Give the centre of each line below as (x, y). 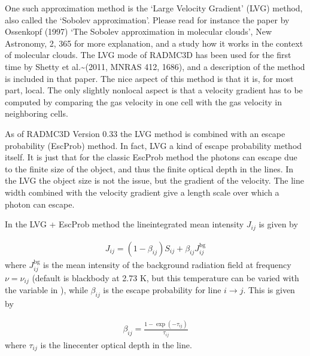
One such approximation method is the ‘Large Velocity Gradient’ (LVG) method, (154, 8)
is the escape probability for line (162, 290)
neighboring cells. (37, 113)
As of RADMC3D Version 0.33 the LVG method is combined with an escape (145, 133)
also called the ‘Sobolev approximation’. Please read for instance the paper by (147, 19)
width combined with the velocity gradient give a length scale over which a (142, 192)
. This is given (269, 290)
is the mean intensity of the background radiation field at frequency (167, 264)
